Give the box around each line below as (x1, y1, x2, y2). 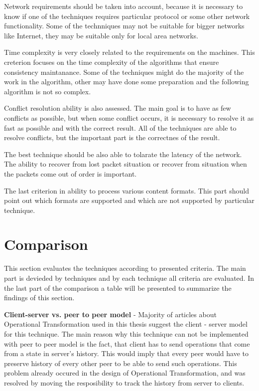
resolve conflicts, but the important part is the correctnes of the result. (4, 132, 220, 143)
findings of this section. (4, 292, 75, 303)
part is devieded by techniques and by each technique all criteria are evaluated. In (4, 273, 254, 283)
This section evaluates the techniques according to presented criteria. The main (4, 263, 246, 273)
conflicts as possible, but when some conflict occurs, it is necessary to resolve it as (4, 112, 254, 123)
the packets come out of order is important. (4, 168, 137, 179)
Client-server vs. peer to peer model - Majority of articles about (4, 309, 217, 319)
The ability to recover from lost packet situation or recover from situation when (4, 159, 247, 169)
